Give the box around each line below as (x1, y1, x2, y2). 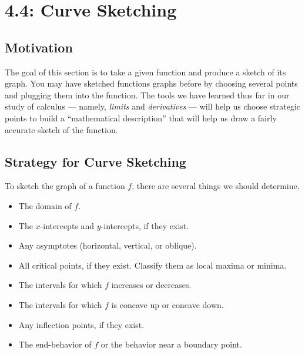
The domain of (18, 199, 72, 211)
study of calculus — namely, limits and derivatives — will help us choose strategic (5, 100, 301, 113)
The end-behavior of (18, 338, 92, 350)
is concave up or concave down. (111, 298, 224, 310)
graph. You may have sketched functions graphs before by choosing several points (5, 77, 298, 90)
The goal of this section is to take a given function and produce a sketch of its (5, 65, 286, 78)
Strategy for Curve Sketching (5, 152, 186, 170)
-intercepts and (40, 219, 95, 231)
